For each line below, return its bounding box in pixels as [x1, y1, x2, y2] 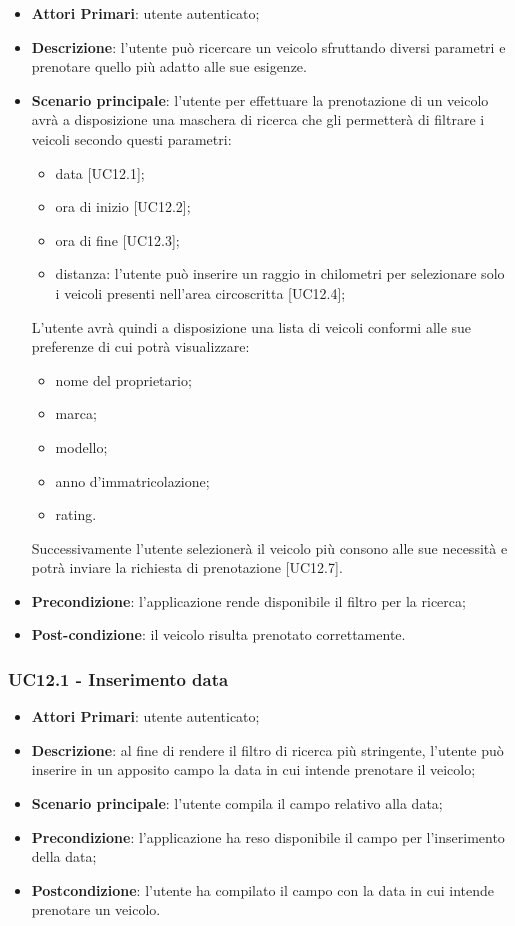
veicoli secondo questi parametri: [31, 128, 232, 149]
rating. [55, 504, 97, 525]
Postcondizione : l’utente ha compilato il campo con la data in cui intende [31, 879, 494, 900]
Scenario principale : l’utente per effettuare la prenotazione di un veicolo [31, 89, 489, 110]
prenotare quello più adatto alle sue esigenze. [31, 56, 307, 77]
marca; [55, 403, 97, 424]
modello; [55, 436, 108, 457]
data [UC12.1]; [55, 162, 145, 183]
